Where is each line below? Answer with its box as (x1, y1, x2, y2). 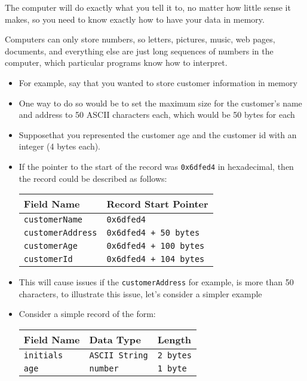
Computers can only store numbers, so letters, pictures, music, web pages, (5, 33, 275, 45)
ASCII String (89, 350, 148, 361)
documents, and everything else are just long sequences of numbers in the (5, 44, 274, 57)
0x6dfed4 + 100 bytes (106, 241, 205, 251)
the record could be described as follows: (19, 172, 167, 184)
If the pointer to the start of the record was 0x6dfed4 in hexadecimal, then (19, 160, 294, 172)
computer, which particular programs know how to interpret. (5, 56, 228, 69)
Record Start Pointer (106, 197, 208, 211)
